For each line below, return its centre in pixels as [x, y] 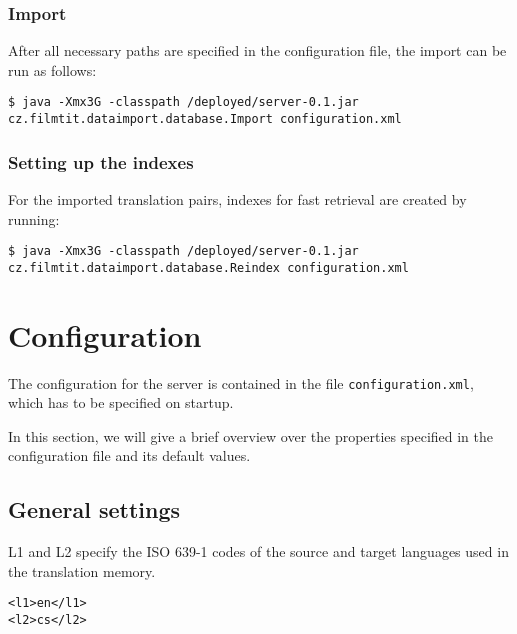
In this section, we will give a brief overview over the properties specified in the [251, 435]
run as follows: [52, 69]
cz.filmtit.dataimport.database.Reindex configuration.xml [208, 267]
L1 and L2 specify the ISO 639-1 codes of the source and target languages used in [258, 551]
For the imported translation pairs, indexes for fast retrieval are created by [237, 198]
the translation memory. [82, 570]
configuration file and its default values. [129, 455]
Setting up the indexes [101, 161]
